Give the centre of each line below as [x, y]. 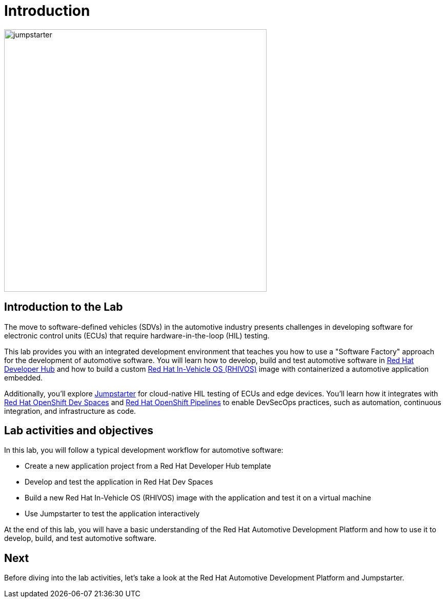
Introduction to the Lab [64, 307]
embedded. [24, 377]
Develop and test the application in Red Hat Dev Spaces [119, 482]
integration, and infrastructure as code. [70, 411]
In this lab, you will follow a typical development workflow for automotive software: [144, 450]
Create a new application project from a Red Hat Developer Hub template [148, 466]
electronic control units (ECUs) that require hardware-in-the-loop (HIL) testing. [137, 335]
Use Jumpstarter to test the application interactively [112, 514]
